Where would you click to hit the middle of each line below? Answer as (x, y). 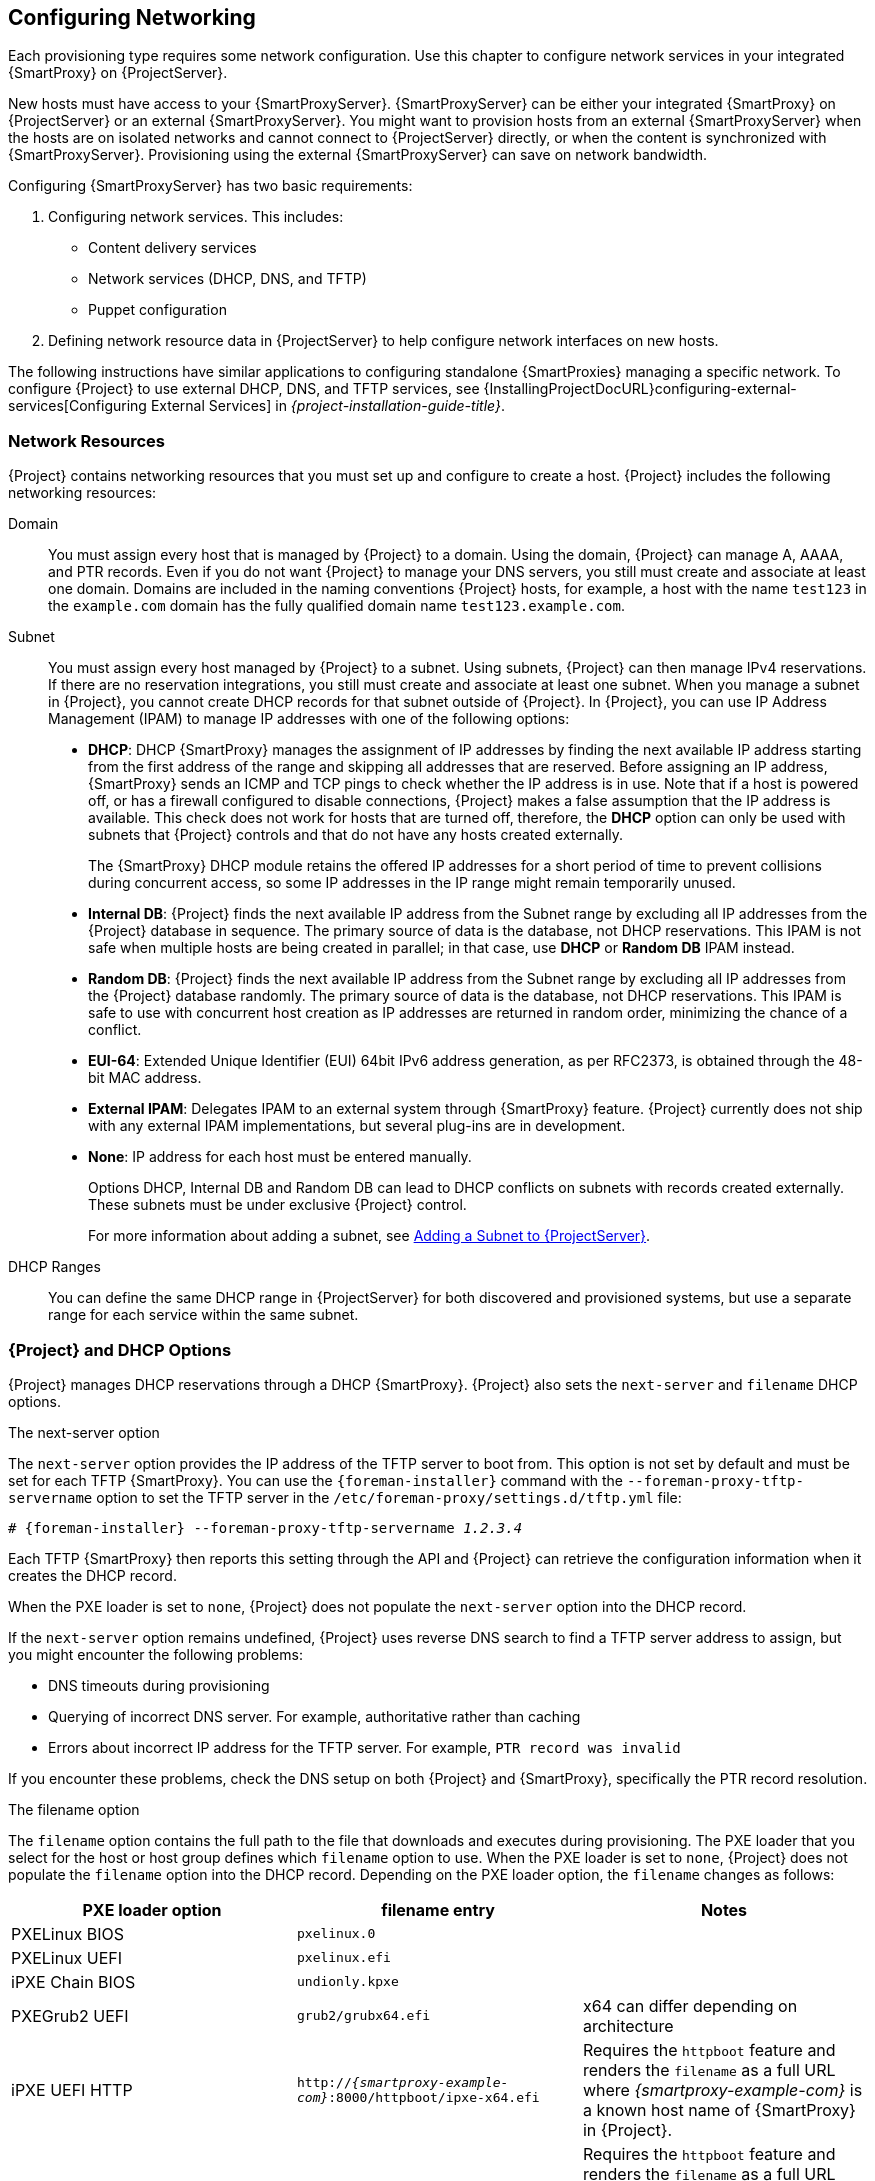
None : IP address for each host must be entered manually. (280, 1157)
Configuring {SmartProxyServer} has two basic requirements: (210, 186)
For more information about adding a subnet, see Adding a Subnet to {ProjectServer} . (369, 1236)
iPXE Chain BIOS (73, 1981)
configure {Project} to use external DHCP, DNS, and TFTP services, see (244, 389)
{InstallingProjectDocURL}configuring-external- (640, 389)
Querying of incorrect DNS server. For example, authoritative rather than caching (314, 1716)
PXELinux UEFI (67, 1957)
